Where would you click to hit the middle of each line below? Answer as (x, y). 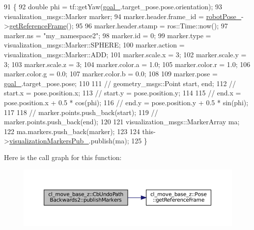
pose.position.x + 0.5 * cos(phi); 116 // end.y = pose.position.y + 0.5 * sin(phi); (126, 102)
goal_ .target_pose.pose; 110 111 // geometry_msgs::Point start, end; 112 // (120, 83)
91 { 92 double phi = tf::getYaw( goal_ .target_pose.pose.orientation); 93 (113, 6)
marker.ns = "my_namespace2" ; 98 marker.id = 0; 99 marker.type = (108, 35)
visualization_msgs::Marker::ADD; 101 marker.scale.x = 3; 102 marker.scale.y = (125, 54)
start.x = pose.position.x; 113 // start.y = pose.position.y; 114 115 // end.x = (123, 93)
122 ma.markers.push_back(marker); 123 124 (72, 131)
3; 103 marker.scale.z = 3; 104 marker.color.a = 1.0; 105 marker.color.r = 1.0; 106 (127, 64)
